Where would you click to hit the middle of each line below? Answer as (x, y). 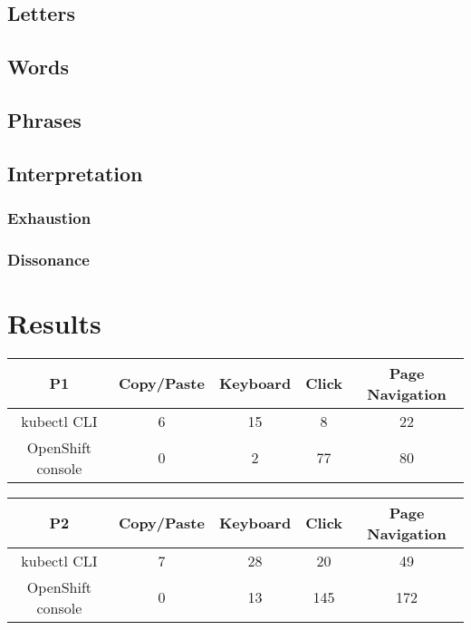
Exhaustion (49, 218)
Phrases (44, 119)
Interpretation (75, 173)
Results (54, 323)
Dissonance (48, 259)
